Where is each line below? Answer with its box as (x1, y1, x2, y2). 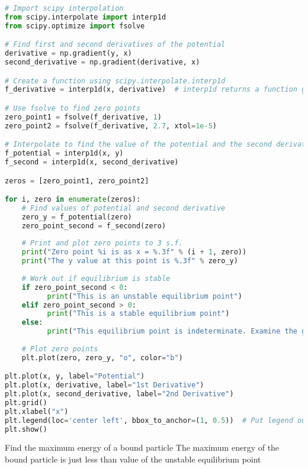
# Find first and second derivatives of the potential (5, 40, 226, 49)
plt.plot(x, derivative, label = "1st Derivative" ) (5, 381, 204, 390)
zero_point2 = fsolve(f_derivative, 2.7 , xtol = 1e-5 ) (5, 121, 217, 130)
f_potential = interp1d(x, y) (5, 149, 124, 158)
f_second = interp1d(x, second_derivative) (5, 158, 179, 166)
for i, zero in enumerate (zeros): (5, 195, 141, 204)
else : (21, 318, 43, 327)
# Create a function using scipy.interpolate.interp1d (5, 76, 226, 85)
